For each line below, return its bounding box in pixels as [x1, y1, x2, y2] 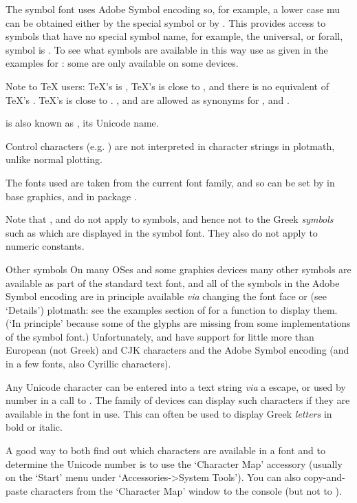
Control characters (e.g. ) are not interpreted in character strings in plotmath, [6, 138, 335, 153]
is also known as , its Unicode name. [6, 116, 159, 130]
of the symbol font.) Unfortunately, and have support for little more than [6, 329, 314, 343]
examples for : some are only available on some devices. [6, 56, 239, 70]
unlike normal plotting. [6, 152, 102, 167]
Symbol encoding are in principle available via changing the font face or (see [6, 289, 327, 303]
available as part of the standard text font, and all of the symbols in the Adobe [6, 275, 340, 290]
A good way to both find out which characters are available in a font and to [6, 443, 325, 458]
